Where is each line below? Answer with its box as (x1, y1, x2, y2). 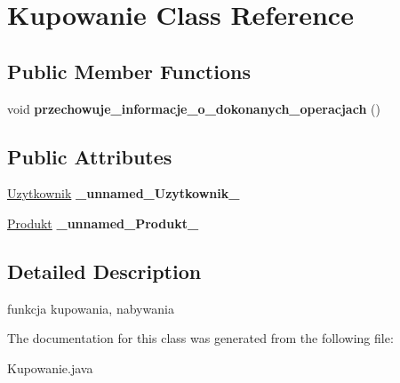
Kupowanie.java (7, 358, 93, 377)
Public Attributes (7, 142, 172, 170)
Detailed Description (7, 257, 202, 284)
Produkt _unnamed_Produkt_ (7, 213, 199, 232)
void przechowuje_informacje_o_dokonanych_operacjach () (7, 99, 380, 117)
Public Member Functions (7, 57, 251, 84)
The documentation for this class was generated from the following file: (7, 329, 394, 347)
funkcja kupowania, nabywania (7, 299, 174, 317)
